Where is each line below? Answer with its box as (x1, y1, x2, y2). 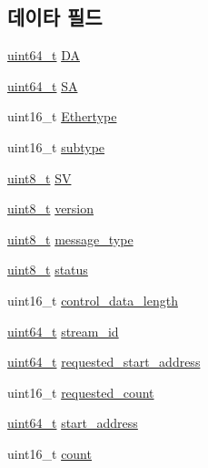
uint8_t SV (7, 168, 72, 187)
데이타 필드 (7, 3, 103, 31)
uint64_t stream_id (7, 321, 119, 340)
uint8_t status (7, 260, 88, 279)
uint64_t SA (7, 76, 78, 95)
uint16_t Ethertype (7, 107, 117, 126)
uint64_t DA (7, 46, 80, 65)
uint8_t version (7, 199, 94, 218)
